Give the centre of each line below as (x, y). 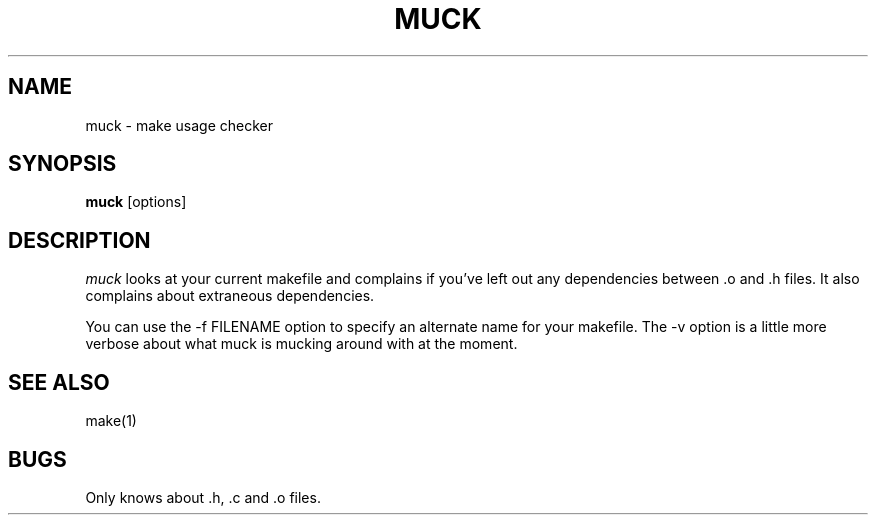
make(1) (111, 421)
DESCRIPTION (79, 240)
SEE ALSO (59, 382)
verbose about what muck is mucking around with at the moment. (301, 344)
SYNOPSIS (62, 164)
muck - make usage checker (179, 125)
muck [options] (136, 202)
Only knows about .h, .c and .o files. (203, 497)
